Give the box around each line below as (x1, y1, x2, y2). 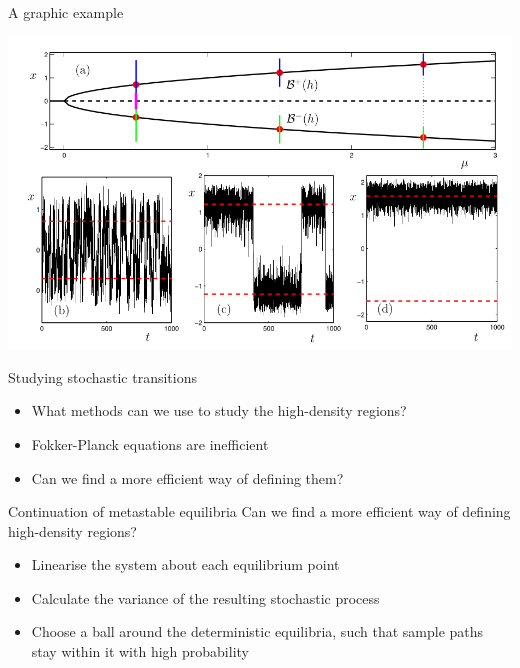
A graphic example (8, 2, 124, 22)
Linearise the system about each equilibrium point (31, 554, 340, 575)
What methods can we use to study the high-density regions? (31, 400, 407, 421)
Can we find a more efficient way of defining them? (31, 467, 344, 488)
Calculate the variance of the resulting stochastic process (31, 587, 380, 608)
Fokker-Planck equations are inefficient (31, 433, 269, 454)
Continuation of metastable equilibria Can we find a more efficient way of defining (8, 501, 511, 522)
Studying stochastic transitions (8, 366, 197, 387)
